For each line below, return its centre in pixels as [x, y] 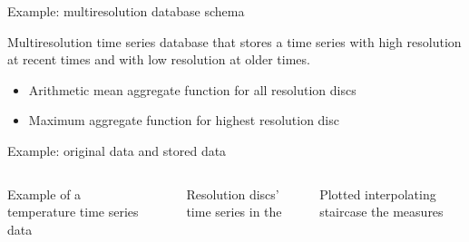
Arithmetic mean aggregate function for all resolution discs [192, 89]
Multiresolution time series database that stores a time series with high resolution [234, 41]
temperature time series [73, 212]
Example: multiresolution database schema [126, 11]
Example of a [44, 194]
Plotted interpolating [378, 194]
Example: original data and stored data [117, 150]
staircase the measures [381, 212]
